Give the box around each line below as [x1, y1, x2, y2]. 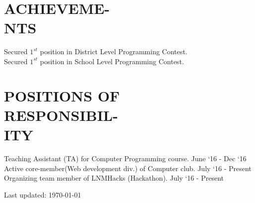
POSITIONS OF [4, 85, 120, 105]
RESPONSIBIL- [4, 104, 118, 125]
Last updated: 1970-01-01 [4, 189, 81, 200]
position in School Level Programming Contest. [40, 56, 184, 66]
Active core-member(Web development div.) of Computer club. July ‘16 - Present [4, 163, 252, 173]
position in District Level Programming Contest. [40, 46, 188, 57]
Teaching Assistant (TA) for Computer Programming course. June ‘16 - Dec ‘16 [4, 153, 247, 163]
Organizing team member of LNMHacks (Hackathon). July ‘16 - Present [4, 173, 224, 183]
